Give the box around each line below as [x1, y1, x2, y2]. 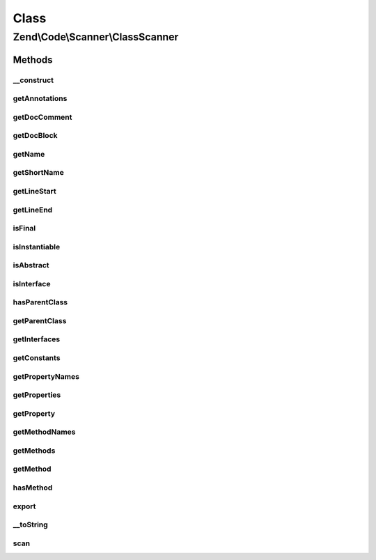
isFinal [13, 224, 36, 233]
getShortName [13, 168, 64, 178]
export [13, 501, 36, 511]
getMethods [13, 446, 56, 456]
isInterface [13, 279, 51, 288]
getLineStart [13, 186, 56, 196]
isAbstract [13, 260, 49, 270]
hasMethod [13, 483, 53, 492]
